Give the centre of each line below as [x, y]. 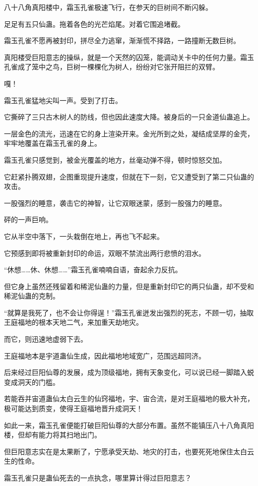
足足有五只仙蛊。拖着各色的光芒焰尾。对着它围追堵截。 [94, 24]
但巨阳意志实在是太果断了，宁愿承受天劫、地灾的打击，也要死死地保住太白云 [129, 451]
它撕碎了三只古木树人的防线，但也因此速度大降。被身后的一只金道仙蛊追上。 [129, 117]
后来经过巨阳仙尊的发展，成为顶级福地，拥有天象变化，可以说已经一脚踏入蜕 [129, 372]
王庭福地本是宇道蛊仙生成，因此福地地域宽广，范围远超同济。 [105, 355]
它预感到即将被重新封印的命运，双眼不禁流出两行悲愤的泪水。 [105, 253]
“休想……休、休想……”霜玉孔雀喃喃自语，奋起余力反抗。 [93, 270]
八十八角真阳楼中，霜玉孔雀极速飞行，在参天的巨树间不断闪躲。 [108, 7]
